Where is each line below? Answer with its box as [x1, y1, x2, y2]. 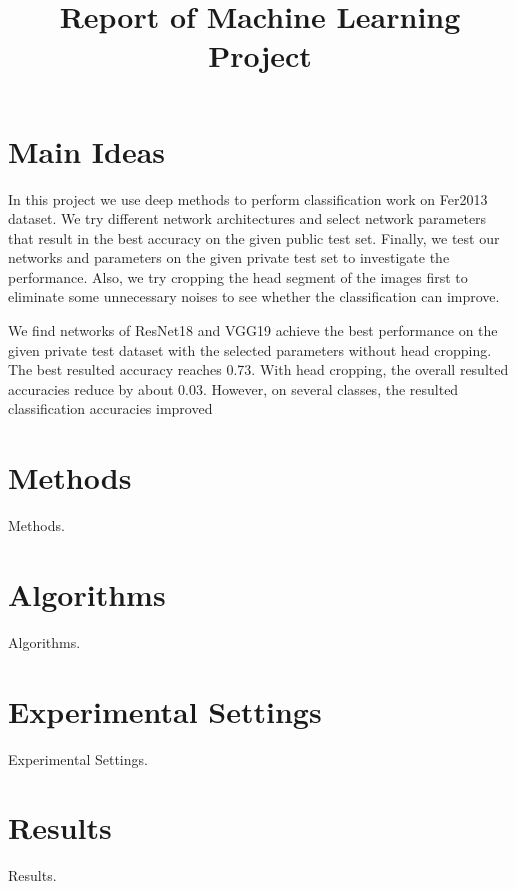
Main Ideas [8, 130, 165, 171]
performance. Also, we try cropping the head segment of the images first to [8, 266, 468, 287]
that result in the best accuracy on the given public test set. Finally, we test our [8, 227, 500, 248]
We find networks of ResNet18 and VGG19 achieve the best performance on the [8, 320, 498, 341]
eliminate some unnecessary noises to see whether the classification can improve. [8, 286, 500, 307]
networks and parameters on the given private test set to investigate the [8, 247, 450, 268]
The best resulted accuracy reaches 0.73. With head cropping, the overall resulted [8, 359, 509, 380]
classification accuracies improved [8, 398, 213, 419]
